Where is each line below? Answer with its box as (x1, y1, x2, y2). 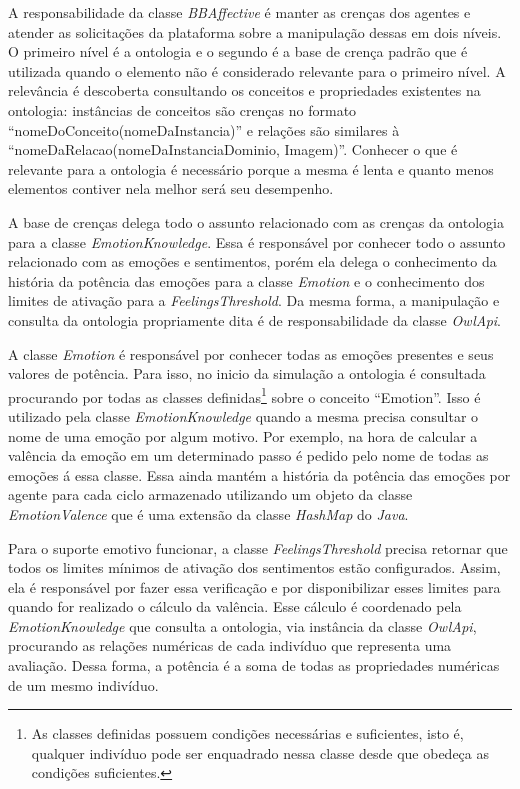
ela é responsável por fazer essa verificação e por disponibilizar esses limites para (8, 576, 501, 597)
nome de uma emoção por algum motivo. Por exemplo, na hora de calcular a (8, 425, 478, 446)
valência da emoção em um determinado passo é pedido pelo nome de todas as (8, 445, 489, 466)
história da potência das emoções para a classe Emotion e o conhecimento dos (8, 270, 485, 291)
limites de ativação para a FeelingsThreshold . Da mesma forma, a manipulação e (8, 290, 500, 311)
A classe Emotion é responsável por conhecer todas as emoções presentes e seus (8, 343, 494, 364)
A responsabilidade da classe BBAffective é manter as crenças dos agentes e (8, 2, 471, 22)
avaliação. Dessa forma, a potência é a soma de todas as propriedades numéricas (8, 655, 500, 676)
